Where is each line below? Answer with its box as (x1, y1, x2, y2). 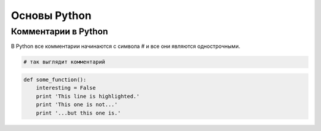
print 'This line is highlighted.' (36, 92, 140, 100)
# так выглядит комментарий (23, 59, 105, 65)
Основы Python (11, 9, 92, 22)
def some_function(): (23, 76, 87, 83)
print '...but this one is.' (36, 110, 121, 116)
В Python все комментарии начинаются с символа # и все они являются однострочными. (11, 43, 241, 50)
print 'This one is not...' (36, 101, 118, 108)
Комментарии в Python (11, 26, 108, 37)
